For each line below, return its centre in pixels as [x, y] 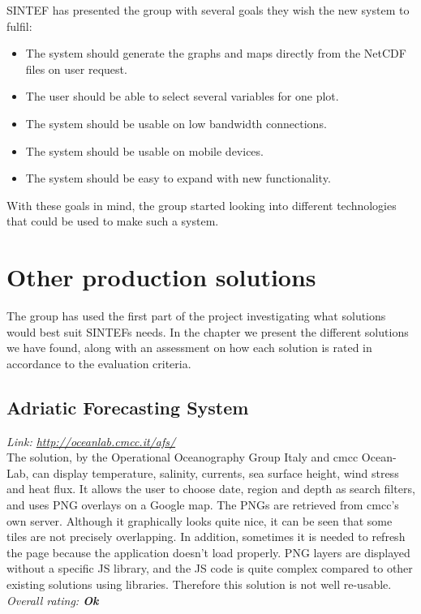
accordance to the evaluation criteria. [99, 363]
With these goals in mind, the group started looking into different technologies [202, 205]
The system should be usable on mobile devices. [144, 150]
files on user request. [76, 69]
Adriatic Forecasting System [128, 407]
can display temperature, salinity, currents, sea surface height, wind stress [216, 472]
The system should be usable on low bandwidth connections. [176, 123]
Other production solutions [161, 277]
